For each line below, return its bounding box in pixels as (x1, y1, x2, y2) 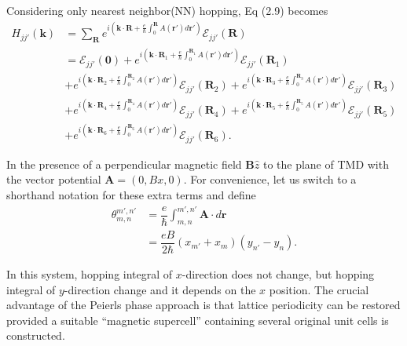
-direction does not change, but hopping (181, 266, 375, 282)
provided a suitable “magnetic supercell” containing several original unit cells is (6, 311, 389, 328)
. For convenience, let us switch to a (183, 171, 357, 188)
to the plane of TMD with (262, 155, 389, 172)
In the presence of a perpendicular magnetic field (6, 155, 242, 172)
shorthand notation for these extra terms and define (6, 187, 256, 203)
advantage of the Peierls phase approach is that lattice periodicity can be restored (6, 297, 401, 313)
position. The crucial (269, 281, 369, 297)
